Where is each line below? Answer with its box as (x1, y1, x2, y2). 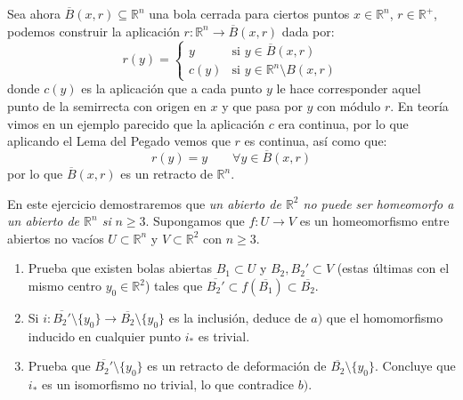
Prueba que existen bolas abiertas (28, 259, 213, 277)
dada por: (281, 21, 335, 40)
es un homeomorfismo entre (299, 212, 450, 230)
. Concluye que (375, 356, 456, 375)
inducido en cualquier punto (28, 326, 181, 345)
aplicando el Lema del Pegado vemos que (7, 132, 231, 150)
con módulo (317, 97, 381, 116)
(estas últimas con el (337, 259, 450, 277)
